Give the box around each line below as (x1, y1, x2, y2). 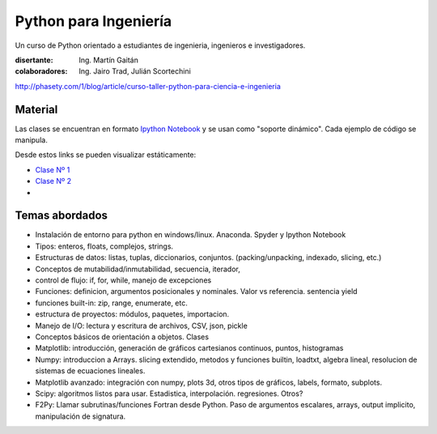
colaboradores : (15, 66, 68, 76)
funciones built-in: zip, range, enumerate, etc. (35, 298, 188, 308)
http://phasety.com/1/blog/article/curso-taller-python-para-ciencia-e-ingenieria (15, 81, 281, 91)
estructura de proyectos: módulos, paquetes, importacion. (35, 309, 230, 319)
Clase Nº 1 (35, 164, 70, 174)
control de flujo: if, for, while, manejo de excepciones (35, 275, 212, 285)
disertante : (15, 55, 53, 65)
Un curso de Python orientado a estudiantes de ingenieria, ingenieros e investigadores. (15, 40, 306, 50)
